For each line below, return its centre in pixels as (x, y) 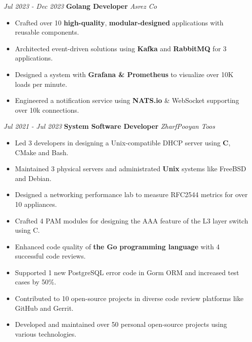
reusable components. (47, 32)
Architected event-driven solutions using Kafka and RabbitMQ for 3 (121, 48)
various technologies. (46, 333)
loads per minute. (41, 84)
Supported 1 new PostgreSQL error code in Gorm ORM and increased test (127, 272)
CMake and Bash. (42, 152)
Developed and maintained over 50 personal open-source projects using (121, 324)
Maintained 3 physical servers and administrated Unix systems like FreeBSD (130, 169)
